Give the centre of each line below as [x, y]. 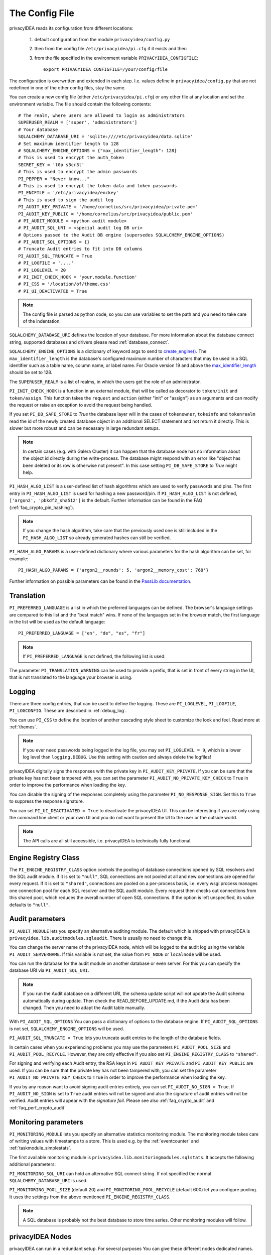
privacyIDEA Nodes [40, 1237]
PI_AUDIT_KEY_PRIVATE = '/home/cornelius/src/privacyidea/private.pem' [108, 207]
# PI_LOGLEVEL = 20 [42, 270]
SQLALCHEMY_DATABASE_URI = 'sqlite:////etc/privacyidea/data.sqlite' [106, 137]
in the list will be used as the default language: [57, 622]
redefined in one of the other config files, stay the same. [67, 87]
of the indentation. [42, 321]
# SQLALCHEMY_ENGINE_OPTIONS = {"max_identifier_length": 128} [98, 151]
